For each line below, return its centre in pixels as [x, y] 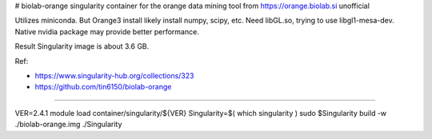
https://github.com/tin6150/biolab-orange [103, 87]
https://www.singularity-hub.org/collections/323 [114, 75]
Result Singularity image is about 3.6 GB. [82, 46]
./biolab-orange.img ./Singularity [68, 125]
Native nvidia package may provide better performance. [107, 31]
